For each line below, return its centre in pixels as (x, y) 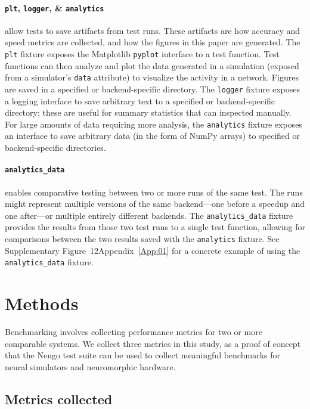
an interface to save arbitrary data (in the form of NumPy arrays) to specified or (153, 136)
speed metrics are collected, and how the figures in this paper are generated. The (153, 42)
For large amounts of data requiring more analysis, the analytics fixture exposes (154, 124)
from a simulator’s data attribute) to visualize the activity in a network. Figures (152, 77)
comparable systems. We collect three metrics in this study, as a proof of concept (153, 343)
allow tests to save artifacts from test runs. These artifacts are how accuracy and (153, 30)
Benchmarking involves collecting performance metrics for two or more (134, 331)
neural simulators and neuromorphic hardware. (90, 366)
